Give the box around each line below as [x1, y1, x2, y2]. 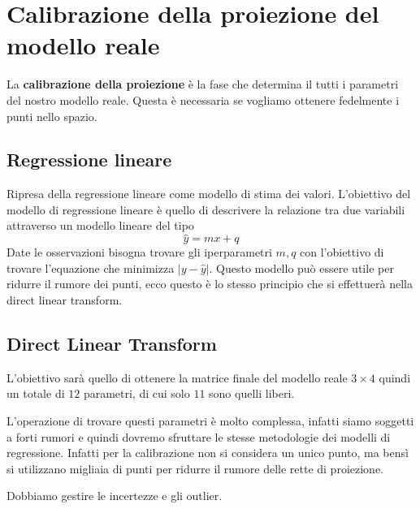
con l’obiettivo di [300, 244, 384, 261]
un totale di [6, 385, 65, 402]
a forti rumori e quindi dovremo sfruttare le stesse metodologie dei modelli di [6, 428, 391, 445]
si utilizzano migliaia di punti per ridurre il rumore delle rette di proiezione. [6, 459, 383, 477]
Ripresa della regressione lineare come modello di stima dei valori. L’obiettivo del [6, 185, 411, 202]
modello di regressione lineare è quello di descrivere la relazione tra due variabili [6, 201, 405, 218]
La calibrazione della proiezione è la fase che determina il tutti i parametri [6, 75, 399, 93]
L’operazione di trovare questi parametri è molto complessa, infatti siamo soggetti [6, 412, 414, 429]
